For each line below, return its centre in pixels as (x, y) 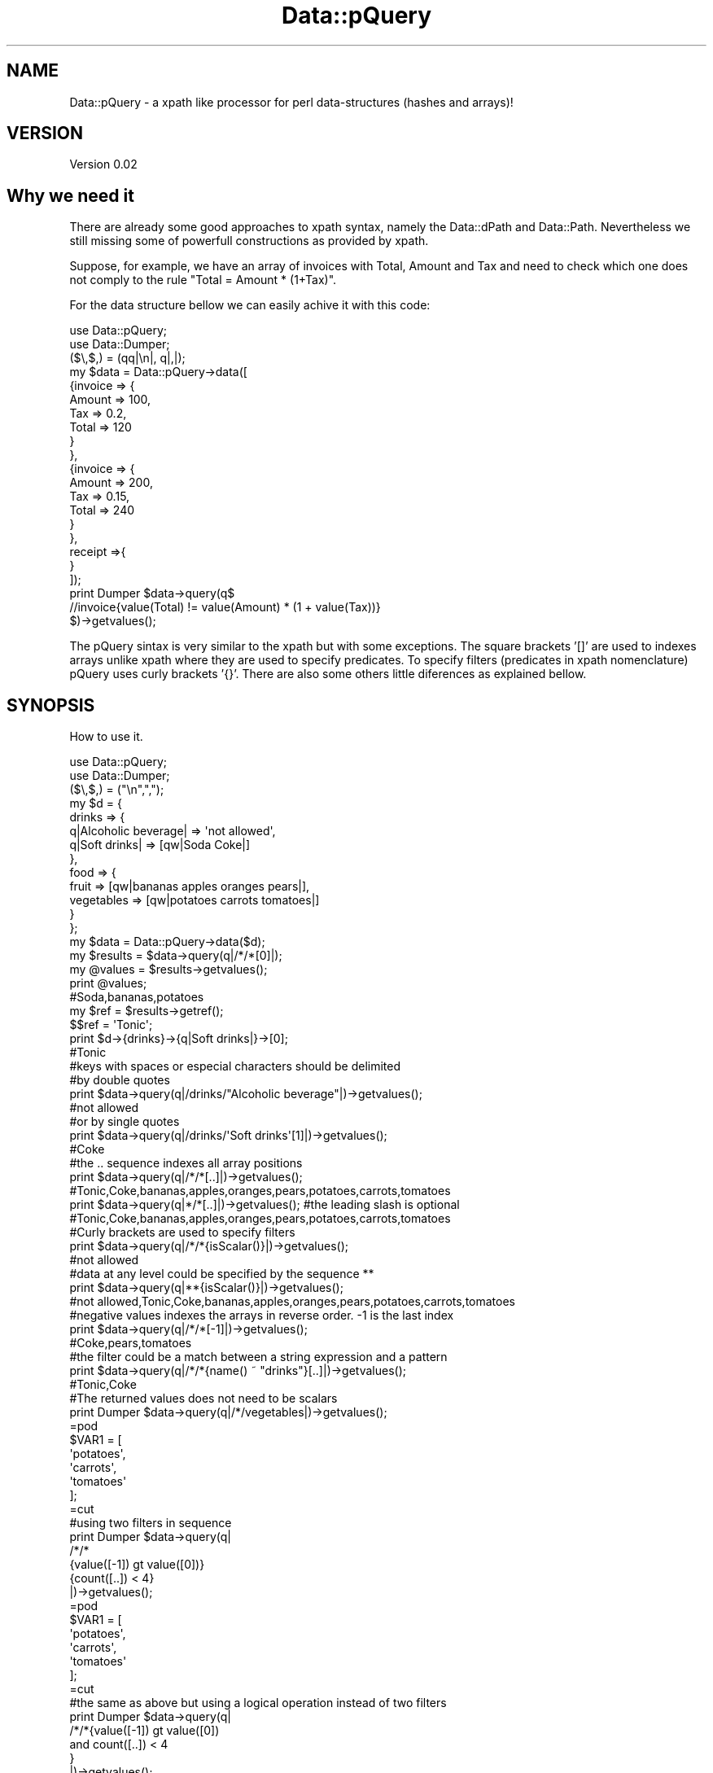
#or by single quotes (125, 1122)
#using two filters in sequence (151, 1523)
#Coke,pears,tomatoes (131, 1343)
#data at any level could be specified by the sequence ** (222, 1274)
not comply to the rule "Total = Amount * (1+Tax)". (203, 280)
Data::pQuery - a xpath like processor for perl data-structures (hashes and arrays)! (291, 102)
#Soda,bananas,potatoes (137, 997)
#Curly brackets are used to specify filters (182, 1232)
